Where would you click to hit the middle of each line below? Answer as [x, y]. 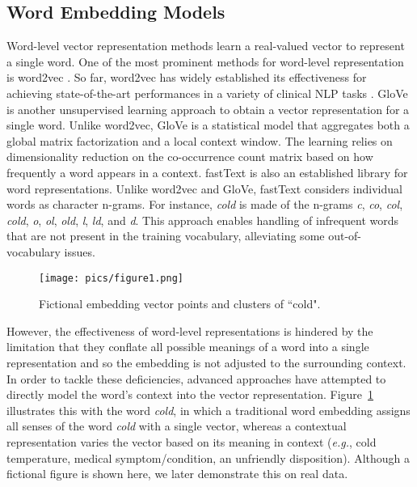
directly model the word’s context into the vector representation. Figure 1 [190, 394]
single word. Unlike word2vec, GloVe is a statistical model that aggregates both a [208, 125]
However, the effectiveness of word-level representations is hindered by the [190, 330]
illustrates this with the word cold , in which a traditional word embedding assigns [208, 410]
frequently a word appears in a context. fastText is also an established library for [207, 172]
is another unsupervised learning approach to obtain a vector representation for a [208, 109]
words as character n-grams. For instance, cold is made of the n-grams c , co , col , [205, 204]
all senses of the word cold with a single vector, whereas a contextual [177, 426]
